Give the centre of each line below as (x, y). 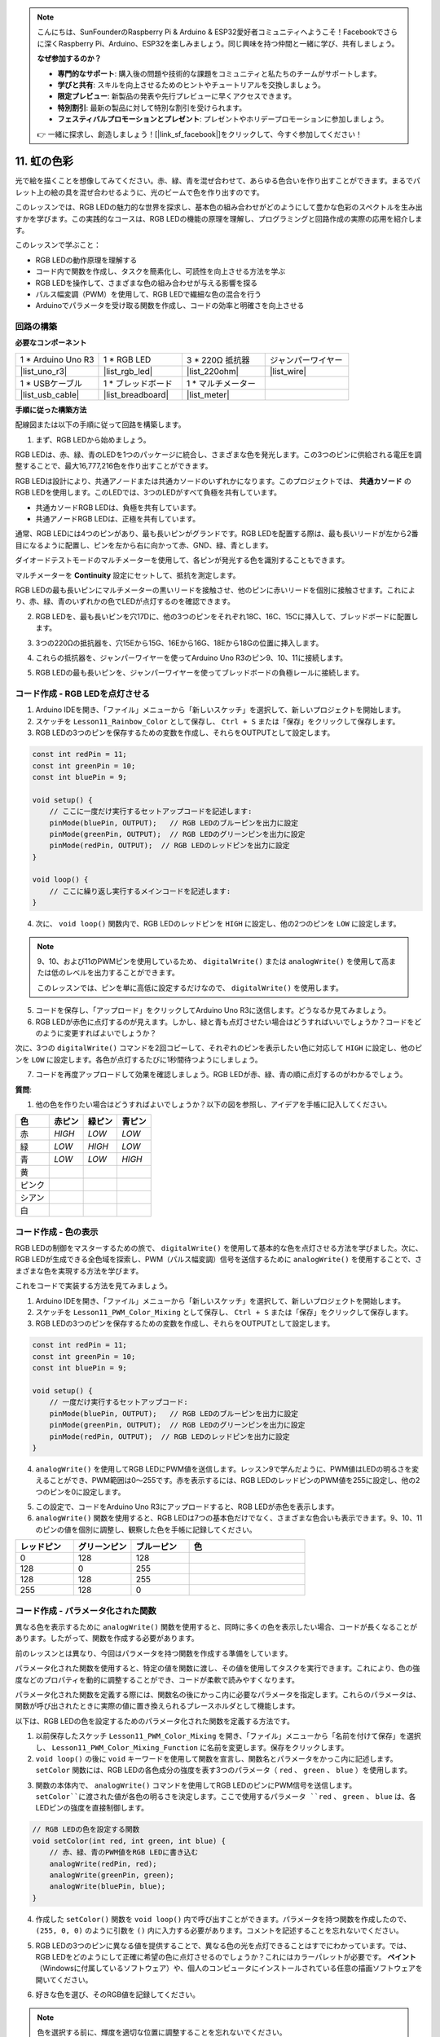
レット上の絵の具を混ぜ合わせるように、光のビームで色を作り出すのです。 (139, 192)
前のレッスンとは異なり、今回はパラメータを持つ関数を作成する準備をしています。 (154, 1653)
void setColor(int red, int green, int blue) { (129, 1841)
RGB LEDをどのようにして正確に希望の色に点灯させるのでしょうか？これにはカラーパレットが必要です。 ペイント (226, 1956)
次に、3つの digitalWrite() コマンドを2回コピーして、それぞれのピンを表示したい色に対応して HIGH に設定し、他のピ (219, 1048)
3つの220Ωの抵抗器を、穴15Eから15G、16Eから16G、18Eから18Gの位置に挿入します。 (179, 643)
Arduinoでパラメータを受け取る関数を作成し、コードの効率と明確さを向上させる (170, 306)
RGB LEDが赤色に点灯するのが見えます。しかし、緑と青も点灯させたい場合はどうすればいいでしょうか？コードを (225, 1022)
